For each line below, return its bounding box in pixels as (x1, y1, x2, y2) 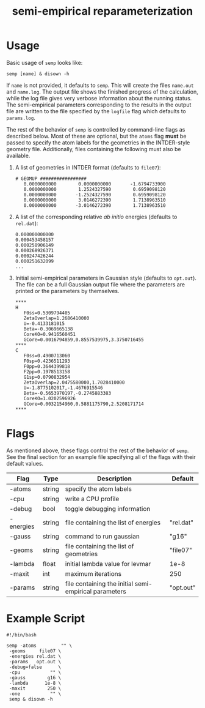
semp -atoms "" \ (6, 643, 72, 649)
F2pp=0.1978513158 (23, 368, 70, 374)
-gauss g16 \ (9, 674, 62, 680)
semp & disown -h (9, 696, 53, 702)
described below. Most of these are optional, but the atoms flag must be (6, 132, 187, 140)
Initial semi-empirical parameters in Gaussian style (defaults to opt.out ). (15, 274, 197, 281)
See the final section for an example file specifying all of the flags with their (6, 453, 196, 460)
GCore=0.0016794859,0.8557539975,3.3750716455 (23, 337, 145, 343)
